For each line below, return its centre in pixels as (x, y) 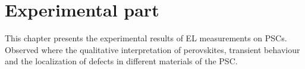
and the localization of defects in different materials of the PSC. (121, 61)
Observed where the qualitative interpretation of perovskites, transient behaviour (152, 49)
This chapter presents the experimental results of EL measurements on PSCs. (146, 38)
